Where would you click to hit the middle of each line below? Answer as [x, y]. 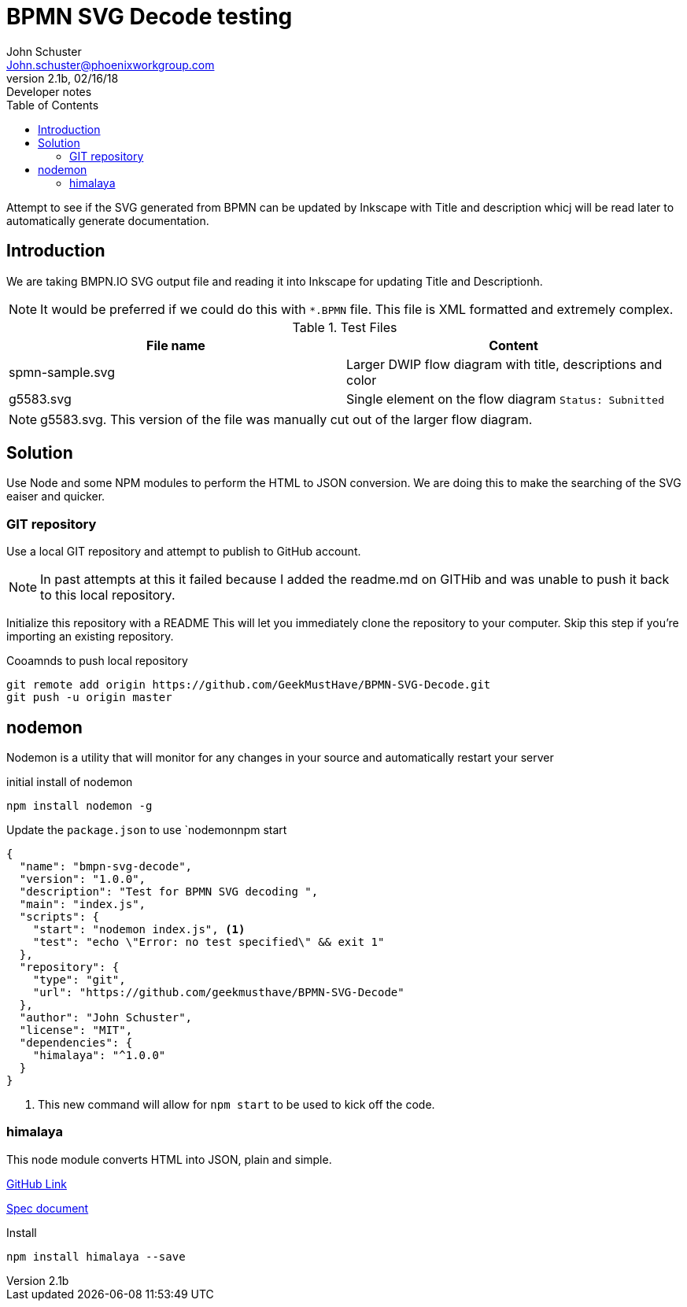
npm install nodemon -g [79, 806]
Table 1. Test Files [345, 327]
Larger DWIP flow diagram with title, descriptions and [504, 364]
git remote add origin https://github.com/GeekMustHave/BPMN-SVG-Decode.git [249, 685]
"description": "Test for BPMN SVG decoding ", [169, 892]
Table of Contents [53, 105]
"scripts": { [59, 917]
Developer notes [49, 91]
